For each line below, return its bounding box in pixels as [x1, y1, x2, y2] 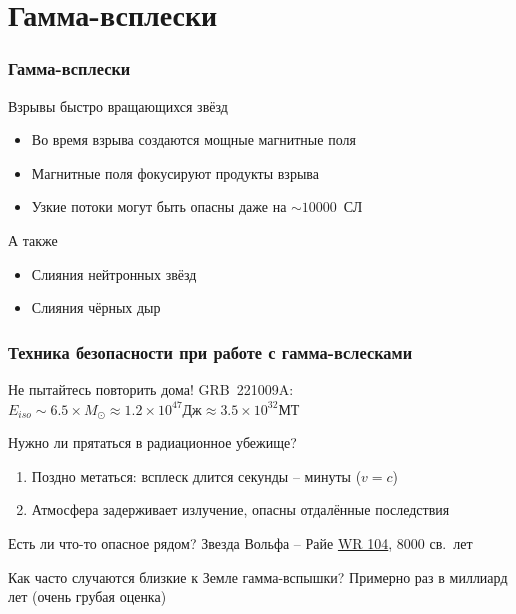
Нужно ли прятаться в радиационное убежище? [8, 432, 297, 453]
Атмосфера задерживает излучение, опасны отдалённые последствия [31, 499, 450, 520]
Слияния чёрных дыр [31, 297, 161, 318]
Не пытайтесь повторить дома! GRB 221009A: [8, 378, 294, 399]
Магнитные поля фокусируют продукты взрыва [31, 162, 319, 183]
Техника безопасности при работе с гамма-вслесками [8, 339, 413, 364]
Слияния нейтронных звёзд [31, 263, 197, 284]
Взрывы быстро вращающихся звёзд [8, 95, 228, 116]
